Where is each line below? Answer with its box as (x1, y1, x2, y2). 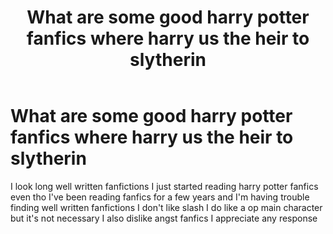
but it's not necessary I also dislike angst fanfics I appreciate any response (10, 212, 318, 224)
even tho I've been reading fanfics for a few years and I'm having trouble (10, 191, 310, 203)
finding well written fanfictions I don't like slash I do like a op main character (10, 201, 323, 213)
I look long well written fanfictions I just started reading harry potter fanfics (10, 180, 319, 192)
